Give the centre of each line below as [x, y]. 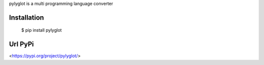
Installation [26, 17]
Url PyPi [22, 44]
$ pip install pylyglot [42, 30]
